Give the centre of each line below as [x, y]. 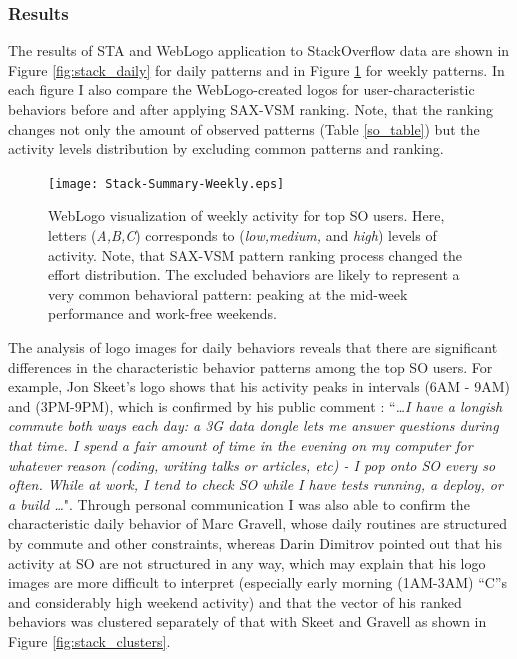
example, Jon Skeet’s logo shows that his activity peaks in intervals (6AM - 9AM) [259, 386]
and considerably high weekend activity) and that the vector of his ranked [235, 601]
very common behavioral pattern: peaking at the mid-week [228, 293]
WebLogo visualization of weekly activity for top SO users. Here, [246, 215]
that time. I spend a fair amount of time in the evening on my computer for [240, 444]
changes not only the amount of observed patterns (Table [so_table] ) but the [244, 128]
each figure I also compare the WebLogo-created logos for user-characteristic [241, 89]
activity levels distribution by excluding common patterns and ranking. [226, 148]
